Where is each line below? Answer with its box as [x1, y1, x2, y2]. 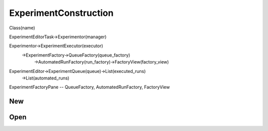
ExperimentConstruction [9, 7, 114, 18]
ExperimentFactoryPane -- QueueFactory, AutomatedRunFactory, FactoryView [9, 84, 170, 90]
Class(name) [9, 25, 35, 31]
